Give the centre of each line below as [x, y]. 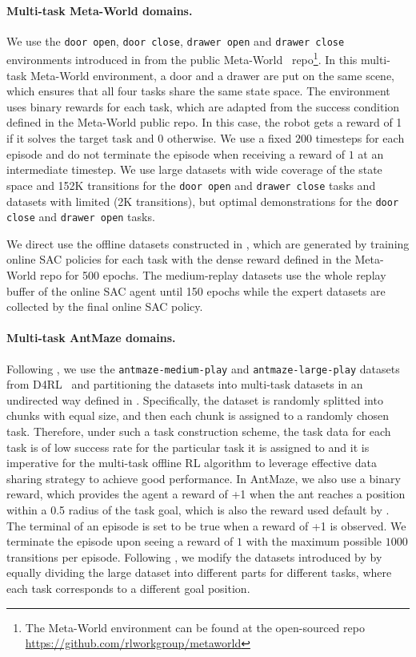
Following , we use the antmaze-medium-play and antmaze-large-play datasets [203, 368]
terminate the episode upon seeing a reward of [120, 541]
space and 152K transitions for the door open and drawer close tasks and [191, 185]
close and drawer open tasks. [81, 217]
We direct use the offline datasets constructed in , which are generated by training [208, 243]
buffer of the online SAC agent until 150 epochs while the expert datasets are [196, 290]
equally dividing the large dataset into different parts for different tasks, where [199, 572]
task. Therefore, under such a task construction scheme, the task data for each [199, 431]
